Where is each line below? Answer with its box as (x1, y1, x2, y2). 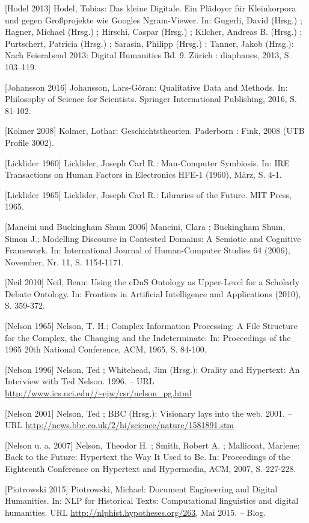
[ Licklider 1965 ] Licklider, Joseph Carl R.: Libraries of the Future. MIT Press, (5, 188, 292, 201)
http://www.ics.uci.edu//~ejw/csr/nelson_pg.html (5, 387, 192, 399)
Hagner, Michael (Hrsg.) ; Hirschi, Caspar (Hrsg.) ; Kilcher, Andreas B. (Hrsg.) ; (5, 25, 302, 38)
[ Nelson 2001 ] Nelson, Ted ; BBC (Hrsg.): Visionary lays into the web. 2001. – (5, 407, 292, 419)
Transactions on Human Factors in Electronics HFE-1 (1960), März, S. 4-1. (5, 168, 282, 181)
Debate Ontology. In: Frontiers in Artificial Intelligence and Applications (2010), (5, 287, 301, 300)
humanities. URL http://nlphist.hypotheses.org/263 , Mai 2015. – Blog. (5, 506, 266, 518)
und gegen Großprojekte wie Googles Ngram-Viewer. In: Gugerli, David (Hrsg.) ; (5, 13, 302, 26)
